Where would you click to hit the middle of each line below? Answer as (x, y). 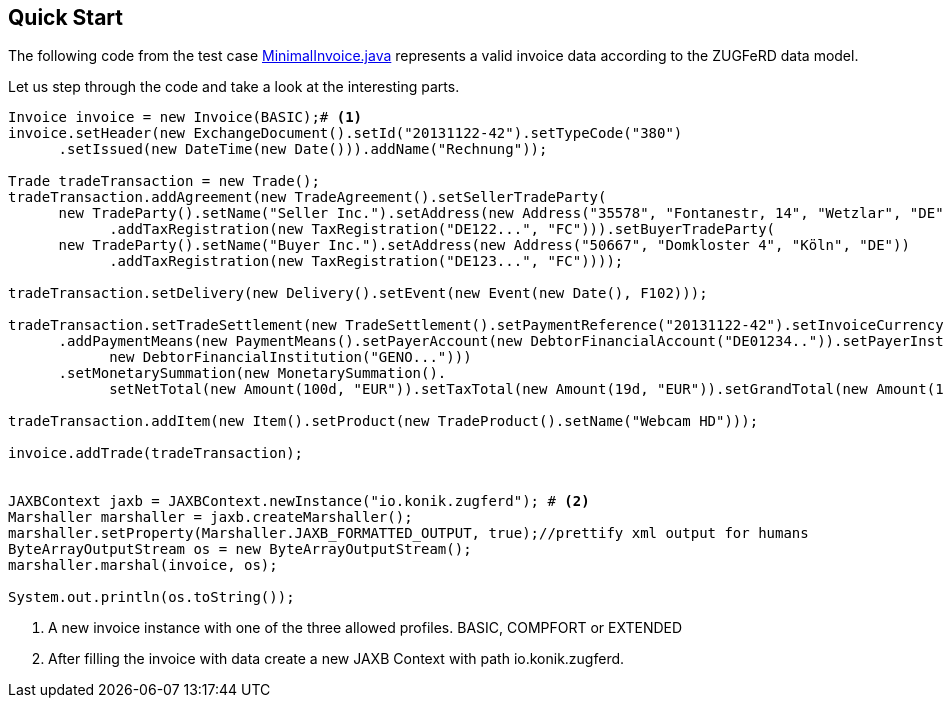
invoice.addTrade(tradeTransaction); (156, 453)
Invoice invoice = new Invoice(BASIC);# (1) (185, 117)
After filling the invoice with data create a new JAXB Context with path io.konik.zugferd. (336, 659)
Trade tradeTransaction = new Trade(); (164, 181)
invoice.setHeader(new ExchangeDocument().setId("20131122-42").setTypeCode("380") (345, 133)
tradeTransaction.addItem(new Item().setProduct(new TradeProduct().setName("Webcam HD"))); (383, 421)
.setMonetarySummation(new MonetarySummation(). (252, 373)
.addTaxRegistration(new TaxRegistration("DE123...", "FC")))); (366, 261)
